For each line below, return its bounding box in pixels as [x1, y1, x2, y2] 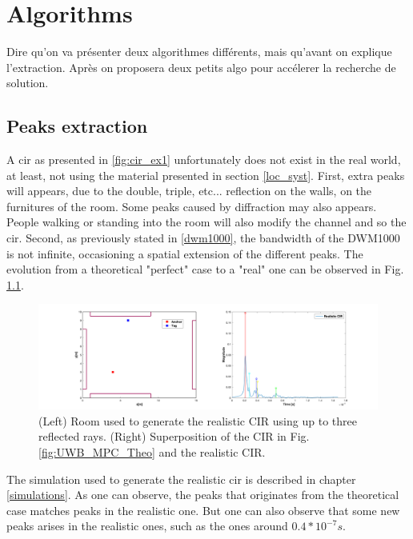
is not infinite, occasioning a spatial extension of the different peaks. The [6, 245, 363, 262]
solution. [6, 74, 49, 91]
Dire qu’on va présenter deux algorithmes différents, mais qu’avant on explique [6, 43, 392, 60]
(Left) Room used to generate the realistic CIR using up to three [38, 412, 357, 429]
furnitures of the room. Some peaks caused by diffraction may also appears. [6, 198, 377, 214]
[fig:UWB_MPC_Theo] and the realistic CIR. [38, 443, 266, 460]
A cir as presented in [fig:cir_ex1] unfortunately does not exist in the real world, [6, 151, 401, 168]
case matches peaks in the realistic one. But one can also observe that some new [6, 501, 400, 518]
